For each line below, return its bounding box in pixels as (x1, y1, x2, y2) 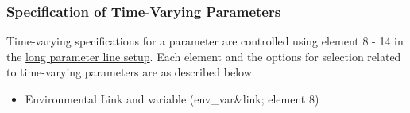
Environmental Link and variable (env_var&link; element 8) (25, 91, 319, 107)
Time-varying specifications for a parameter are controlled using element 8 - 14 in (6, 33, 404, 49)
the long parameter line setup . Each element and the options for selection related (6, 48, 401, 64)
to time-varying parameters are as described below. (6, 64, 255, 80)
